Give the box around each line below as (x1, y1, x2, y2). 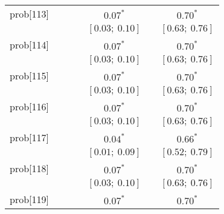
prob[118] (10, 161, 49, 175)
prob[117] (10, 130, 49, 144)
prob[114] (10, 38, 49, 52)
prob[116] (10, 99, 49, 113)
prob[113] (10, 7, 49, 21)
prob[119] (10, 192, 49, 206)
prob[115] (10, 69, 49, 82)
